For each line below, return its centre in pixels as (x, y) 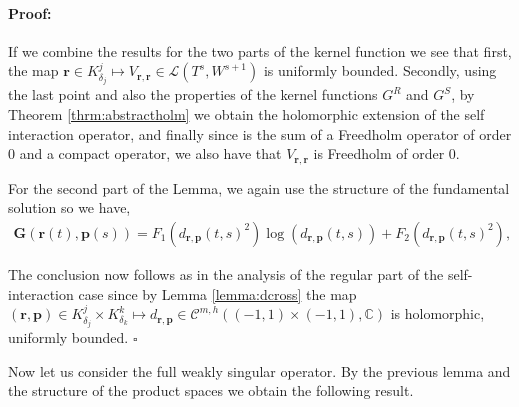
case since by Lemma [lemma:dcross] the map (217, 293)
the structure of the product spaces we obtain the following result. (211, 390)
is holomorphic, (437, 313)
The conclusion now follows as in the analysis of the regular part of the (226, 273)
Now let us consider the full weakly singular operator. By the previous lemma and (259, 370)
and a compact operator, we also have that (150, 153)
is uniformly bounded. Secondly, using (380, 70)
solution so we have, (69, 207)
